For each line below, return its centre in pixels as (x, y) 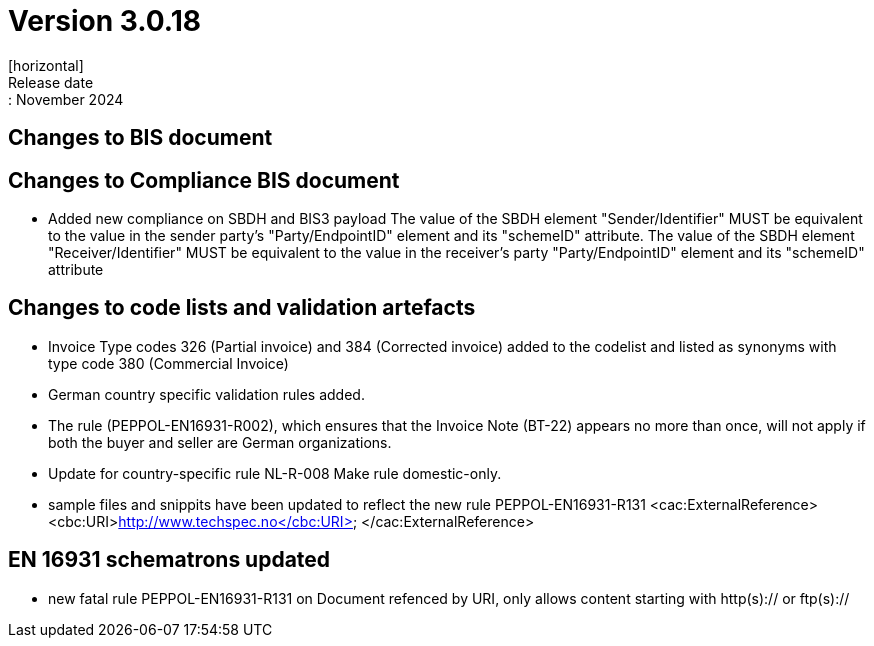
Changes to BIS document (140, 138)
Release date (51, 82)
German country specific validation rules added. (206, 394)
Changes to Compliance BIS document (204, 180)
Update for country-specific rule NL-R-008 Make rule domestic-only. (275, 473)
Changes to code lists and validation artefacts (242, 308)
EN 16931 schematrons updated (169, 560)
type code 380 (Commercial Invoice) (168, 363)
